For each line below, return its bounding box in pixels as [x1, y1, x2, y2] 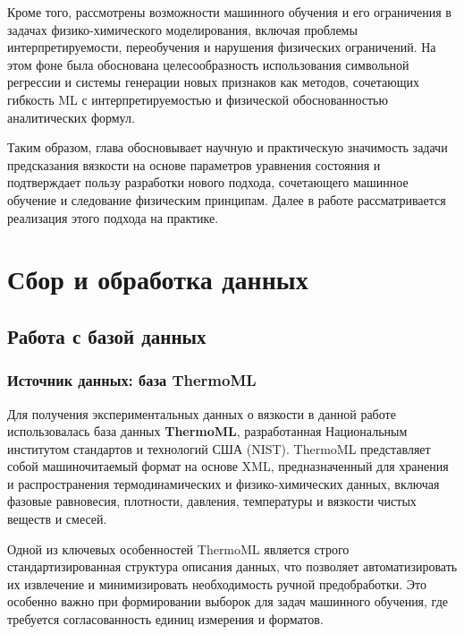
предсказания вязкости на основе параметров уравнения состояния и [7, 155, 381, 174]
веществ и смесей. [7, 510, 107, 528]
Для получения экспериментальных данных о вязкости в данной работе [7, 404, 396, 423]
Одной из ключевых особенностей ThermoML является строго [7, 539, 350, 558]
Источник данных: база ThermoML [7, 369, 257, 391]
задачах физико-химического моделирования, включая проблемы [7, 20, 358, 39]
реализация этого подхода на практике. [7, 208, 219, 227]
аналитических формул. [7, 107, 135, 126]
